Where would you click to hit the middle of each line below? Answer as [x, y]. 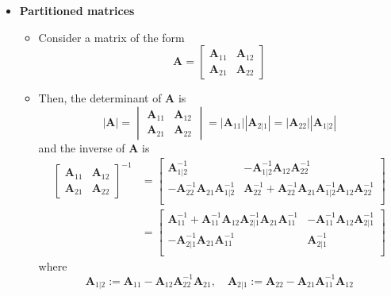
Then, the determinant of [100, 98]
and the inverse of [82, 147]
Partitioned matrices [77, 10]
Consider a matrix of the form [111, 37]
